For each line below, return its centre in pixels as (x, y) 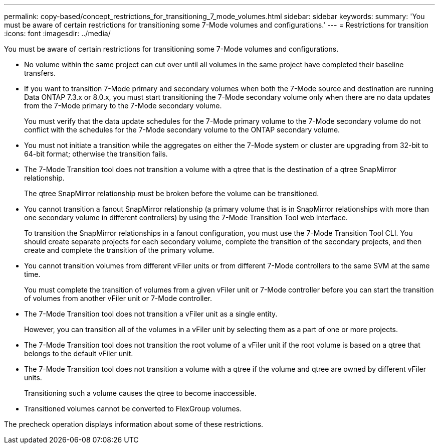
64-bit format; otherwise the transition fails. (96, 154)
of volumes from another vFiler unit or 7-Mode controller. (118, 298)
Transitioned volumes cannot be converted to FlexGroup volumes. (133, 409)
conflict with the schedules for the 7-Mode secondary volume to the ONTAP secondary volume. (182, 130)
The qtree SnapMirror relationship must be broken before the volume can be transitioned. (172, 193)
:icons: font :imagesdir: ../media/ (57, 33)
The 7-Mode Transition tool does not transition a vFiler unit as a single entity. (151, 314)
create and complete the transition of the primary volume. (119, 250)
